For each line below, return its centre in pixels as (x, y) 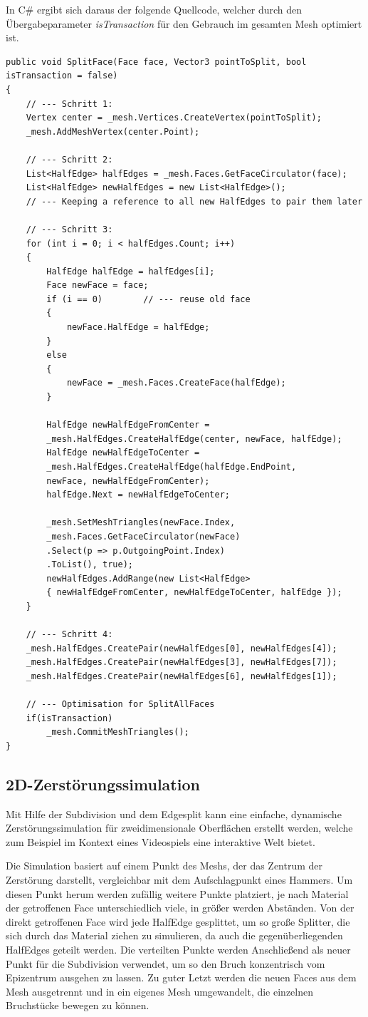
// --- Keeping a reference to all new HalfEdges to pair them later (194, 201)
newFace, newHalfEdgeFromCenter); (128, 481)
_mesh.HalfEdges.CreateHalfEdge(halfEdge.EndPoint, (172, 467)
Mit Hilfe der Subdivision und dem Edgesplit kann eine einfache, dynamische (174, 814)
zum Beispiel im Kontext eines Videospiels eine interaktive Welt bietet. (161, 841)
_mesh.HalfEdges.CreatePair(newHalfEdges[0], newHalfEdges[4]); (182, 648)
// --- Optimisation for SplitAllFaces (120, 704)
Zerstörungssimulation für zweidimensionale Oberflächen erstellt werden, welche (179, 828)
